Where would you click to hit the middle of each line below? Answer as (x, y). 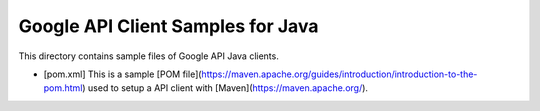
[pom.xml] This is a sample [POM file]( (122, 74)
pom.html (63, 88)
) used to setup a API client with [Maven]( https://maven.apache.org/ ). (225, 88)
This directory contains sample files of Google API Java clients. (148, 56)
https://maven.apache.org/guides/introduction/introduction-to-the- (339, 74)
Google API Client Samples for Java (168, 26)
